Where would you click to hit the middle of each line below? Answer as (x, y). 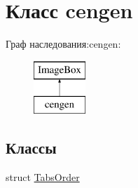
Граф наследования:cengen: (63, 44)
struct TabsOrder (43, 177)
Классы (31, 148)
